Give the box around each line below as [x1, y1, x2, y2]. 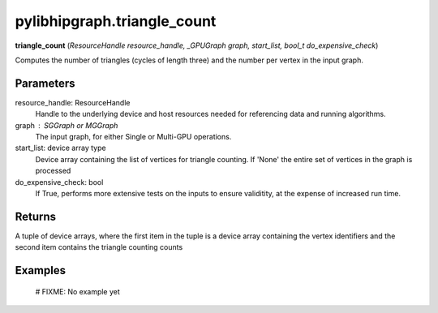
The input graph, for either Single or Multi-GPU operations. [35, 132, 232, 142]
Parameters [15, 76, 75, 90]
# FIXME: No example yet [35, 286, 121, 296]
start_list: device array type [15, 143, 106, 153]
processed [35, 166, 71, 176]
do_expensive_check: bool [15, 177, 104, 187]
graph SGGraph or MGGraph [15, 120, 118, 130]
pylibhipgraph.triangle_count [15, 12, 217, 30]
